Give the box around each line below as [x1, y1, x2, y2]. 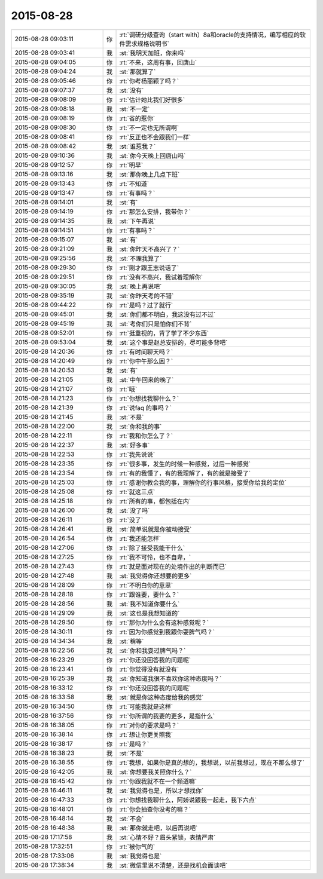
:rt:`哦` [119, 385, 138, 393]
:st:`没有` [119, 86, 144, 94]
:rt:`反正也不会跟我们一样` [119, 133, 191, 141]
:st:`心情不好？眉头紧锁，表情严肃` [119, 833, 216, 841]
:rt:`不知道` [119, 179, 150, 188]
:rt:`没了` [119, 516, 144, 524]
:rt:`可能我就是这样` [119, 702, 173, 710]
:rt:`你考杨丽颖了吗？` [119, 76, 179, 85]
